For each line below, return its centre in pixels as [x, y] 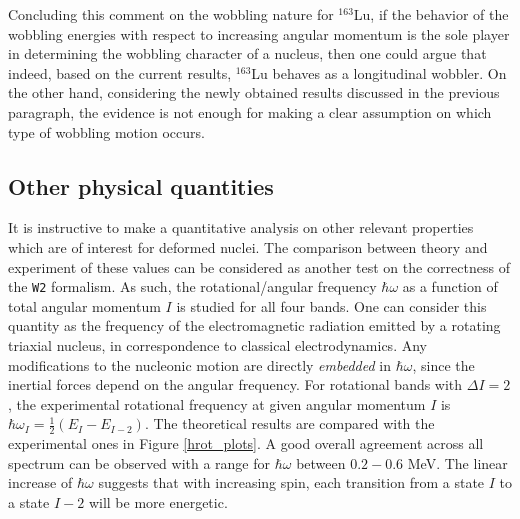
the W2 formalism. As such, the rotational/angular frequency [192, 286]
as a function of [450, 286]
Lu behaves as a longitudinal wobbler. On [379, 72]
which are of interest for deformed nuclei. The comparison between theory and [248, 246]
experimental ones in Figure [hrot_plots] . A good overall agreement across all [246, 443]
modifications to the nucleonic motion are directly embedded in [199, 364]
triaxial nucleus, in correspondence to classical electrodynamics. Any [217, 344]
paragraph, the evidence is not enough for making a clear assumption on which [250, 111]
